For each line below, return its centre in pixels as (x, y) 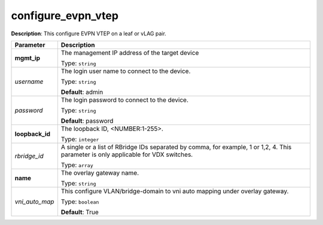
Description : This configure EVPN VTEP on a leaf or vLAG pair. (89, 34)
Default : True (80, 212)
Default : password (87, 121)
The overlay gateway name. (100, 172)
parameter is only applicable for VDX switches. (127, 154)
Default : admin (82, 92)
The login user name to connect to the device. (126, 71)
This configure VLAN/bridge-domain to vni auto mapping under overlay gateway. (175, 191)
